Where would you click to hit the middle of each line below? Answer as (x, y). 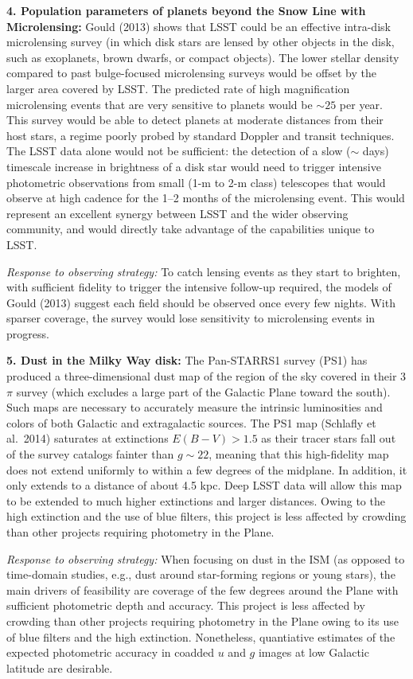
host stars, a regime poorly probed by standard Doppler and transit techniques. (201, 135)
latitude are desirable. (60, 667)
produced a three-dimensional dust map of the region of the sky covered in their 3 (206, 376)
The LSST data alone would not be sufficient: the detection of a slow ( (179, 151)
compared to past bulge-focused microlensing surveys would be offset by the (191, 73)
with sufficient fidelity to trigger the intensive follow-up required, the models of (199, 287)
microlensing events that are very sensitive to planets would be (160, 104)
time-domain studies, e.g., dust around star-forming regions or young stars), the (201, 574)
